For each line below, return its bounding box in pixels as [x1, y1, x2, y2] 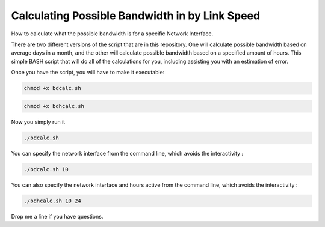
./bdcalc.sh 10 [23, 166, 69, 172]
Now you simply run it [11, 118, 66, 126]
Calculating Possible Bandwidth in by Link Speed [11, 9, 261, 22]
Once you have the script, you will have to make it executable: [11, 69, 165, 76]
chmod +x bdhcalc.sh [23, 103, 84, 109]
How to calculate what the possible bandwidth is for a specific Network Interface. [11, 30, 214, 37]
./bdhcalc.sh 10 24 [23, 197, 81, 204]
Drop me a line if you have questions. [11, 213, 104, 220]
